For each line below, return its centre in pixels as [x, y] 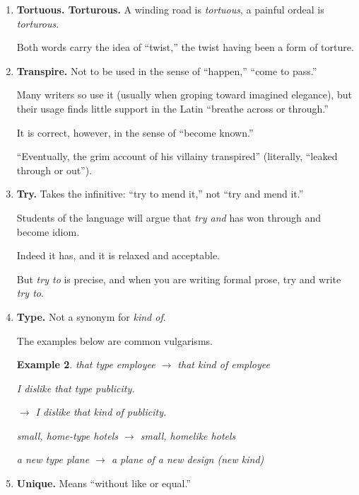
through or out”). [54, 170]
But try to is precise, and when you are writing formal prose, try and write [179, 279]
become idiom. [48, 231]
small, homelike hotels [188, 435]
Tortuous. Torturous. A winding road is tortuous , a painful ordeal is [170, 9]
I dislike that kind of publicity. [101, 412]
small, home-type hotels [67, 435]
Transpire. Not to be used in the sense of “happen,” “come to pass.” [167, 70]
